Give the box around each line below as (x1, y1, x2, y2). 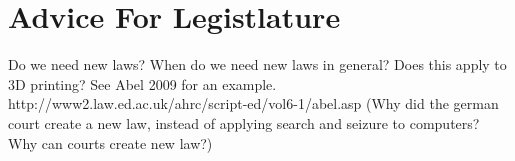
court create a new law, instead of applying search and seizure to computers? (8, 112, 480, 133)
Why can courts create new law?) (8, 132, 213, 153)
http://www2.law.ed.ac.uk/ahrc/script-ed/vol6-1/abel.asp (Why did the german (8, 93, 499, 114)
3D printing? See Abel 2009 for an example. (8, 73, 277, 94)
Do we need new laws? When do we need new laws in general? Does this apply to (8, 54, 507, 75)
